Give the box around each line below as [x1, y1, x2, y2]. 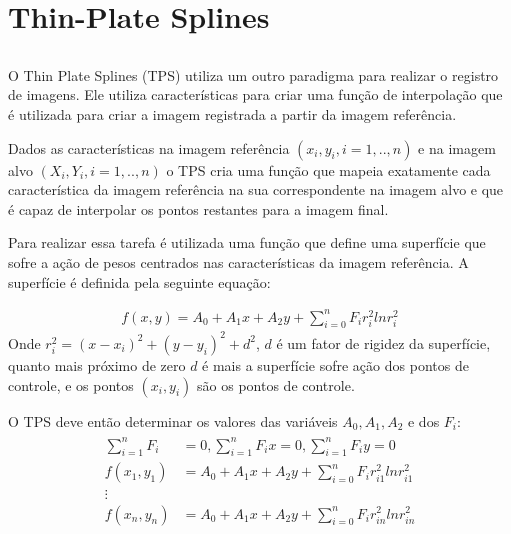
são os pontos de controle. [197, 374, 355, 395]
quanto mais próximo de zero [8, 354, 186, 375]
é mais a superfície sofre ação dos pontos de [202, 354, 469, 375]
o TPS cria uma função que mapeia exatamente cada [166, 159, 491, 180]
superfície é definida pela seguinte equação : [8, 271, 271, 292]
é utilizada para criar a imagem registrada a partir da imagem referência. [8, 103, 457, 124]
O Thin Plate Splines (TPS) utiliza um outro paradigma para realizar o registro [8, 64, 499, 85]
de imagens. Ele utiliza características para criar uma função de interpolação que [8, 84, 503, 105]
